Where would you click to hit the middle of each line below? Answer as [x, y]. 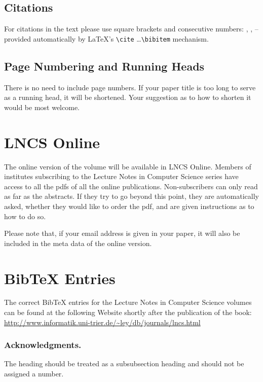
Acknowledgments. [43, 345]
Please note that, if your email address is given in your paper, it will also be [122, 233]
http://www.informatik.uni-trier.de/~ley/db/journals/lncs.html [102, 322]
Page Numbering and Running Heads [104, 66]
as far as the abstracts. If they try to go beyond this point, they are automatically [131, 196]
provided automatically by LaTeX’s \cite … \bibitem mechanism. [106, 38]
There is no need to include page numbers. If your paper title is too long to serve [130, 87]
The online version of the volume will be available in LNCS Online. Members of [128, 166]
